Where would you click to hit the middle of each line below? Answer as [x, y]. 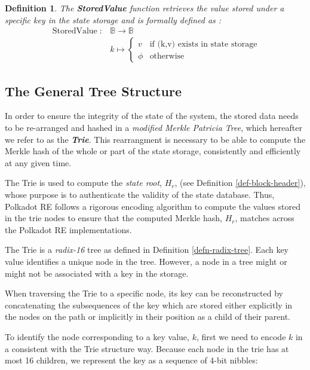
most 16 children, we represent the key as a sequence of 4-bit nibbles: [131, 360]
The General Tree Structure [93, 91]
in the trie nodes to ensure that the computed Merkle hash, [113, 218]
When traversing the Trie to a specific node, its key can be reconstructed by [144, 293]
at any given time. [38, 162]
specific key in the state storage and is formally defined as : [113, 19]
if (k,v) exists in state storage [203, 44]
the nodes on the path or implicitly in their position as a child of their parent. [148, 317]
